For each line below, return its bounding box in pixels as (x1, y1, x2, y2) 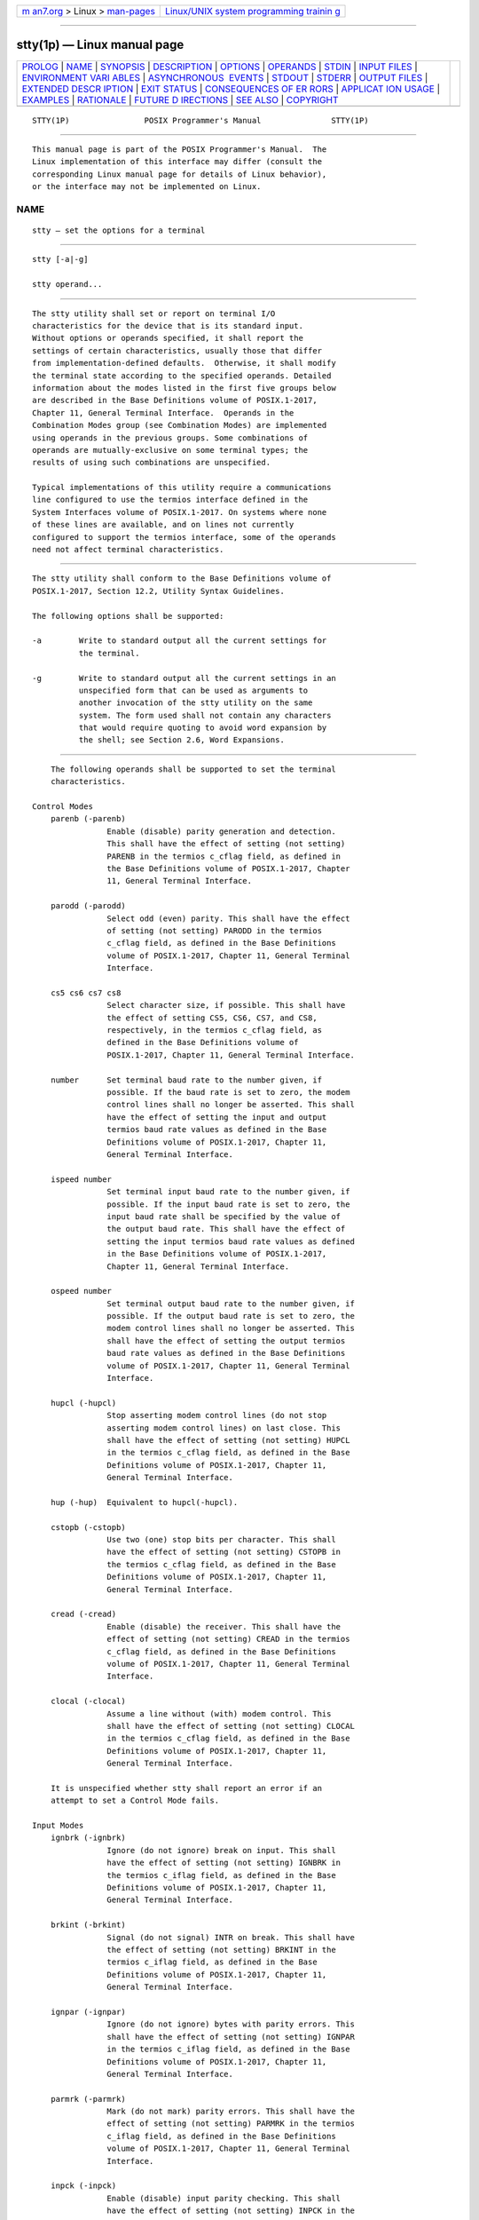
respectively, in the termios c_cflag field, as (106, 1026, 323, 1035)
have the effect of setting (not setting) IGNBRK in (106, 1858, 342, 1868)
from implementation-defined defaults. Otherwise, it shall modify (32, 358, 336, 369)
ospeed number (50, 1286, 113, 1296)
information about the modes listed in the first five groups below (32, 383, 336, 392)
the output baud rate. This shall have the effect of (106, 1224, 346, 1234)
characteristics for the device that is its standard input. (32, 321, 303, 330)
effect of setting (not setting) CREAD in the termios (106, 1634, 350, 1645)
